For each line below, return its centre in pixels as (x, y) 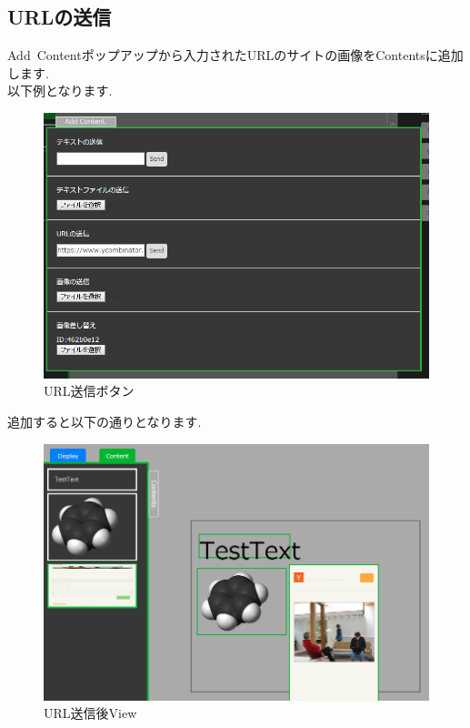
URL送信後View (90, 713)
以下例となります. (60, 91)
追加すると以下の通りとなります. (105, 421)
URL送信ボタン (89, 391)
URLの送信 (60, 17)
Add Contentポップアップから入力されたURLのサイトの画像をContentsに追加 (235, 55)
